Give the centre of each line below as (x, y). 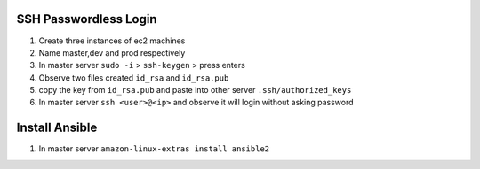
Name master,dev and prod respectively (112, 52)
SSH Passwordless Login (87, 19)
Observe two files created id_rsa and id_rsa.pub (134, 77)
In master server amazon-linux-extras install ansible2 (154, 149)
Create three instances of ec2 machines (112, 41)
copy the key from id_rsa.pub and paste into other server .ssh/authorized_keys (195, 90)
